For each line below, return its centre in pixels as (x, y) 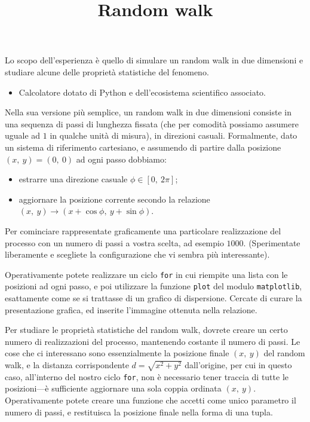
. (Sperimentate (272, 242)
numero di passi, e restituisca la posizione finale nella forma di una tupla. (139, 412)
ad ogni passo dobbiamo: (121, 159)
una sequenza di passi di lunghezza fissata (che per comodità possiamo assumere (152, 123)
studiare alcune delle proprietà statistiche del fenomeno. (107, 71)
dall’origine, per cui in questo (238, 364)
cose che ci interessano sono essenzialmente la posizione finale (117, 353)
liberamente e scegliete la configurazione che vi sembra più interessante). (137, 254)
